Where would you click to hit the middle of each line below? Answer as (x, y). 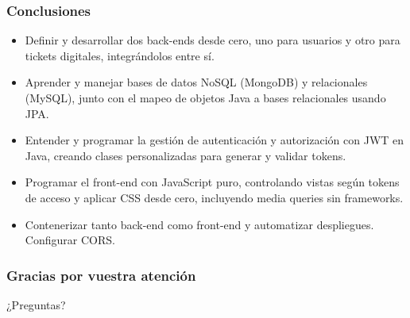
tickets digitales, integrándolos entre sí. (120, 55)
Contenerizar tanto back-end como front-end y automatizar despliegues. (199, 224)
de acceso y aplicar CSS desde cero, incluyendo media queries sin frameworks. (214, 197)
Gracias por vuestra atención (101, 275)
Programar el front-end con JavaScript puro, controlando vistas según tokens (212, 182)
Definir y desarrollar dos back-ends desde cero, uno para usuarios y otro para (213, 40)
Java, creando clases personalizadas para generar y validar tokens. (186, 155)
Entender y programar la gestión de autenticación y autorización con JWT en (215, 140)
